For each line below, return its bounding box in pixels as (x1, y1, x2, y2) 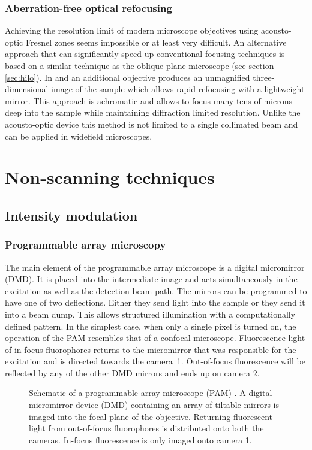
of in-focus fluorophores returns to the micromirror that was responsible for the (5, 343, 296, 355)
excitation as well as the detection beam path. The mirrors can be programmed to (5, 284, 307, 297)
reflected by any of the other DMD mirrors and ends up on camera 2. (5, 366, 260, 379)
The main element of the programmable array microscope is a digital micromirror (5, 261, 305, 273)
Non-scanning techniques (5, 165, 215, 189)
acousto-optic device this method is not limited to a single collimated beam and (5, 117, 298, 130)
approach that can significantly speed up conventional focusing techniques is (5, 47, 285, 60)
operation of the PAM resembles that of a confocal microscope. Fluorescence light (5, 331, 305, 344)
